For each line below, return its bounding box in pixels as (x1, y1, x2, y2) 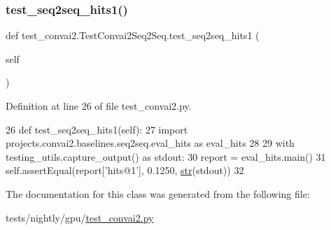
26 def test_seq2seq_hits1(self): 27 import (6, 122, 188, 136)
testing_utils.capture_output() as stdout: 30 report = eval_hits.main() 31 (6, 149, 326, 164)
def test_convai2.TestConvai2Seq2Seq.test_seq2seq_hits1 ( (6, 28, 260, 43)
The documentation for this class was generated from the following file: (6, 186, 310, 201)
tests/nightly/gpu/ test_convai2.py (6, 210, 154, 224)
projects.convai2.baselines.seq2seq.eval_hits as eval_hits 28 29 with (6, 136, 295, 150)
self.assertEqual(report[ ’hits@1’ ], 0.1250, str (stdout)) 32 (6, 163, 244, 178)
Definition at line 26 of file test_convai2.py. (6, 99, 192, 113)
